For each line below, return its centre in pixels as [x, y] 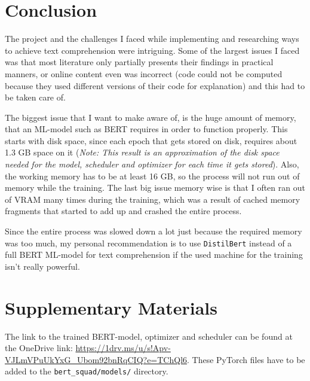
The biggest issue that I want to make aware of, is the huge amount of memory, [151, 117]
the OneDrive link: [39, 348]
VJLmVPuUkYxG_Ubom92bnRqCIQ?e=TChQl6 [96, 359]
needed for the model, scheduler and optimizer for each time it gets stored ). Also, [152, 164]
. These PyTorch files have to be [246, 359]
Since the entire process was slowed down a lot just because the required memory [154, 231]
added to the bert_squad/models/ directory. [87, 371]
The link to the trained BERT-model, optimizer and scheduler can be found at [149, 336]
